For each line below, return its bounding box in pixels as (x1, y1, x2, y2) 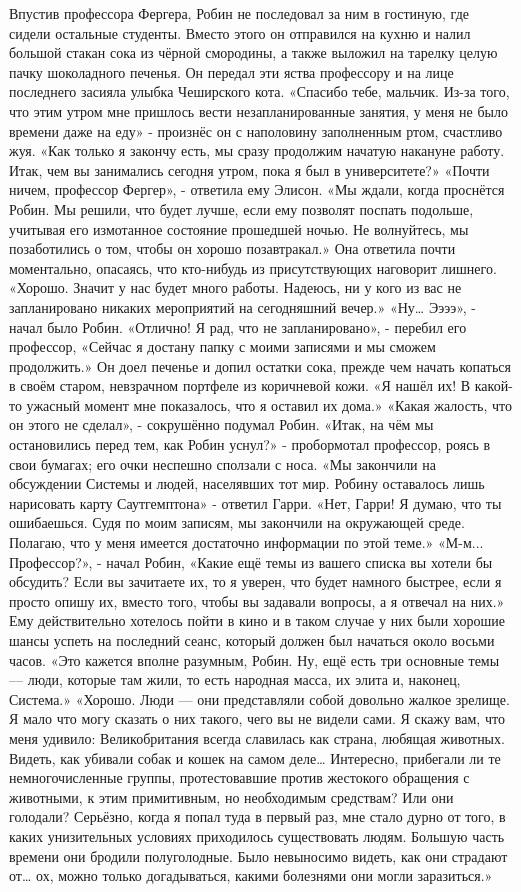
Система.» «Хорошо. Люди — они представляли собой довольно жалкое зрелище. (9, 688, 510, 709)
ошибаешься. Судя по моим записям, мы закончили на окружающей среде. (9, 512, 465, 533)
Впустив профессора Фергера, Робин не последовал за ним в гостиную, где (9, 3, 469, 23)
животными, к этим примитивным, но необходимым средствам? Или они (9, 786, 454, 807)
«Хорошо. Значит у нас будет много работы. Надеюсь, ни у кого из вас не (9, 277, 462, 298)
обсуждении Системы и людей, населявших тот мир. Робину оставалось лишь (9, 473, 485, 494)
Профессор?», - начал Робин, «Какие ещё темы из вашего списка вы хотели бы (9, 551, 493, 572)
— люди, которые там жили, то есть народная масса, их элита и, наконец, (9, 669, 461, 690)
